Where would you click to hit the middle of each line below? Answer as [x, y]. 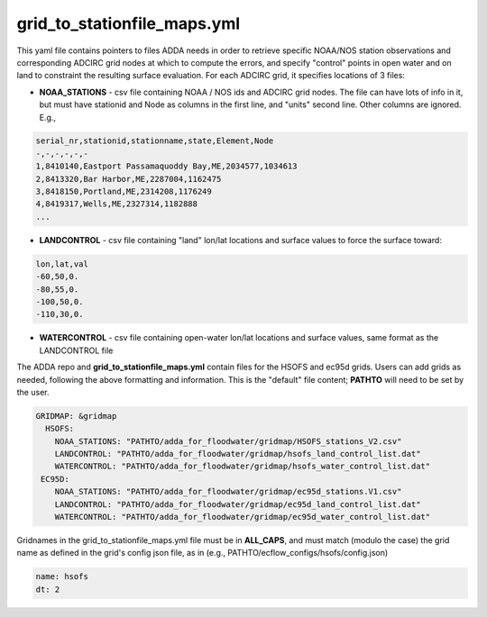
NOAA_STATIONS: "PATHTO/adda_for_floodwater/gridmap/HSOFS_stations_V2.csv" [228, 441]
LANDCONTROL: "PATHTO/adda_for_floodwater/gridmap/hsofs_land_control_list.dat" [238, 454]
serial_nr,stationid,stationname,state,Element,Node [155, 141]
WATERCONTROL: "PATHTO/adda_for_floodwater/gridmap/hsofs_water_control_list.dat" [243, 467]
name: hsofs [62, 577]
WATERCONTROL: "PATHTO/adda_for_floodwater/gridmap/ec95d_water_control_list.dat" [243, 517]
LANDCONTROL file [76, 350]
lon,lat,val [62, 264]
